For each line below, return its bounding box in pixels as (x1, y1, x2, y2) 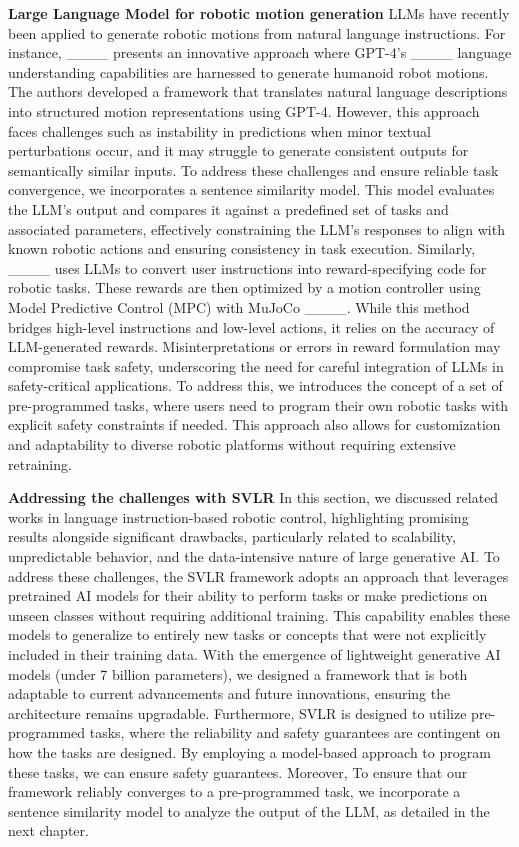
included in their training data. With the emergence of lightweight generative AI (8, 644, 501, 664)
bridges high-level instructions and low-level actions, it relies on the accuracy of (8, 316, 495, 337)
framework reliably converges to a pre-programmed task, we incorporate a (8, 781, 461, 802)
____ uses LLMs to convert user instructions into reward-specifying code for (8, 257, 487, 278)
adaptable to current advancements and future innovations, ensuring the (8, 683, 451, 704)
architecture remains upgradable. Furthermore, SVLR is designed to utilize (8, 702, 467, 723)
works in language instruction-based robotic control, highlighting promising (8, 506, 469, 527)
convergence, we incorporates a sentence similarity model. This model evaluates (8, 179, 495, 200)
